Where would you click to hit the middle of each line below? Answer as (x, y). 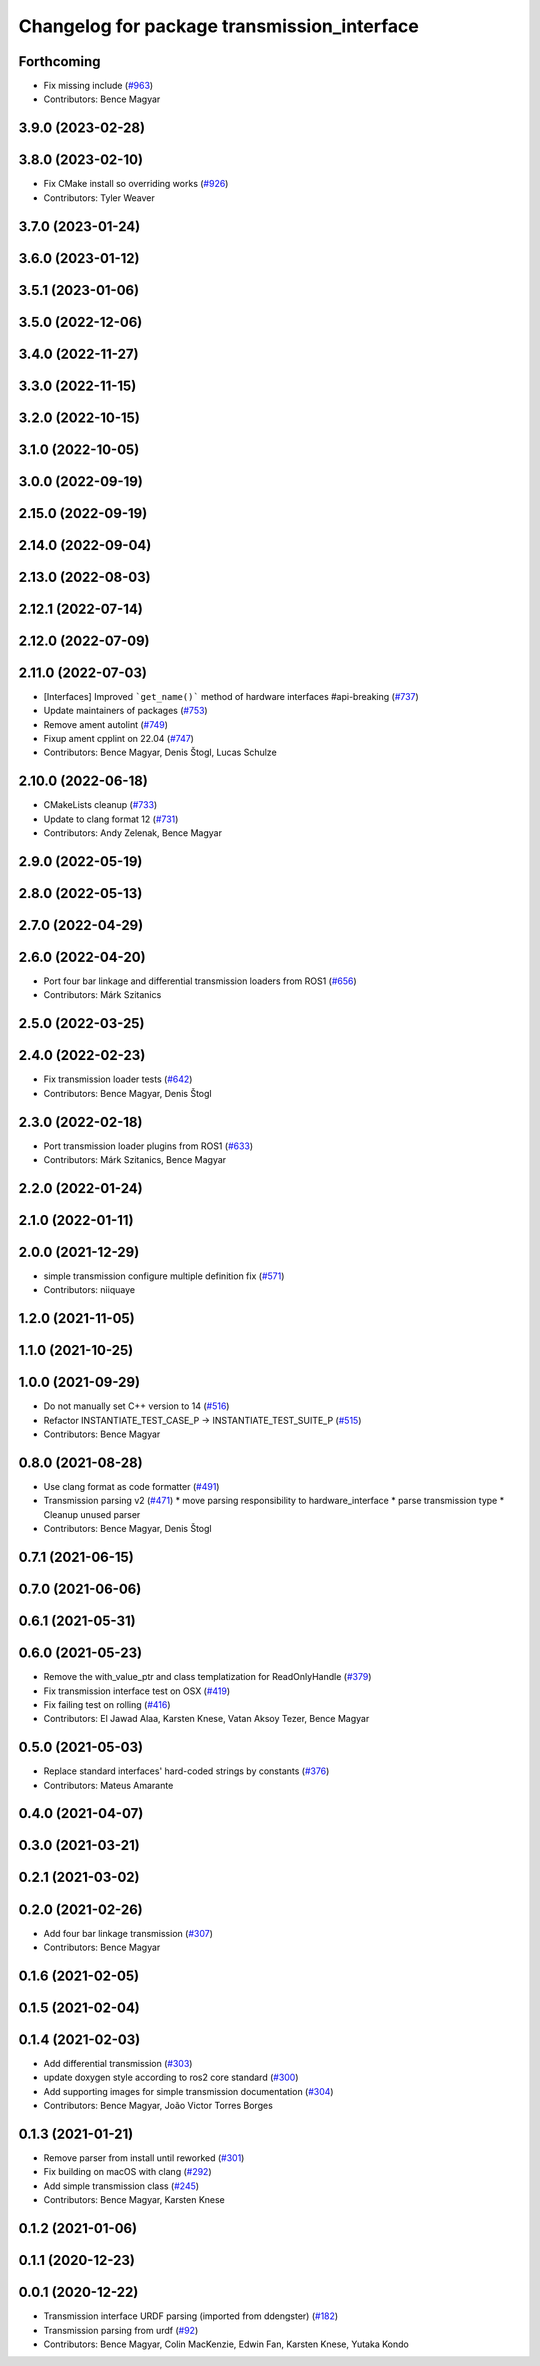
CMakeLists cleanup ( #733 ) (100, 805)
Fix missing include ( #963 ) (98, 86)
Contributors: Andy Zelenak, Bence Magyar (132, 833)
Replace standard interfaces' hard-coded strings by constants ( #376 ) (186, 1771)
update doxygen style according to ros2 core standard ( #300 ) (171, 2077)
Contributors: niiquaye (89, 1290)
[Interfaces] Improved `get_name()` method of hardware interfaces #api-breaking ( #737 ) (231, 696)
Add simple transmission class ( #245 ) (121, 2186)
